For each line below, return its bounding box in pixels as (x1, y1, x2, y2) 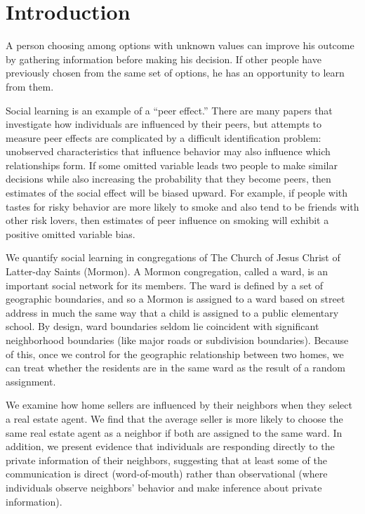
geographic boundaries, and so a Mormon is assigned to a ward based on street (6, 291, 345, 306)
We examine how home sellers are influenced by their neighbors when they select (6, 397, 352, 412)
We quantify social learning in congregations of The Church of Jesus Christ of (6, 250, 340, 265)
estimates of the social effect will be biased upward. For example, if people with (6, 185, 348, 200)
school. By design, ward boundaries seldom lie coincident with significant (6, 319, 319, 334)
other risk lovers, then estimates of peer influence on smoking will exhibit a (6, 213, 329, 228)
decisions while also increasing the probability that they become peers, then (6, 171, 331, 186)
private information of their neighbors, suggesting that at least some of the (6, 452, 327, 467)
